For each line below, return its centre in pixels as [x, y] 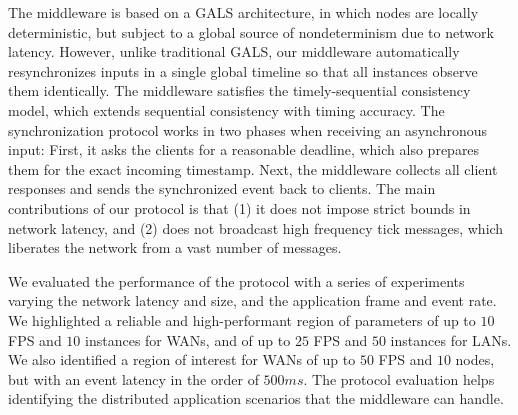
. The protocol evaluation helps [399, 378]
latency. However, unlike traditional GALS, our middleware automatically [234, 51]
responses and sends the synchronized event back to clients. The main [222, 188]
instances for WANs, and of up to [188, 339]
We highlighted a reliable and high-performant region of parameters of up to [242, 319]
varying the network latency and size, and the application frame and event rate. [252, 300]
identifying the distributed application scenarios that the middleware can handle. [256, 398]
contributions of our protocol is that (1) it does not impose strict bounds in [239, 207]
